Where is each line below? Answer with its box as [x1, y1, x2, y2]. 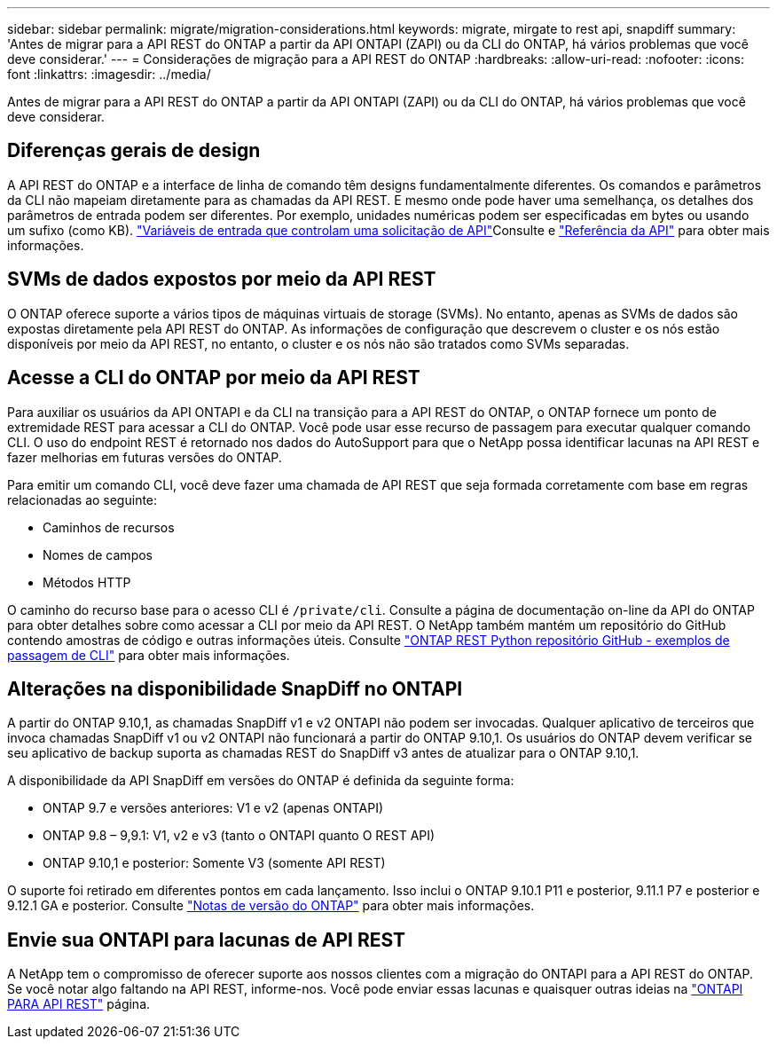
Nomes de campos [43, 547, 153, 562]
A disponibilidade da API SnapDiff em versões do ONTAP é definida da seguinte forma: [7, 773, 514, 789]
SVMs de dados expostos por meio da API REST [7, 268, 436, 291]
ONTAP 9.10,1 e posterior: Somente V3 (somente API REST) [43, 855, 386, 871]
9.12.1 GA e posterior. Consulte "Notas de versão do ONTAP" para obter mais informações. [7, 898, 535, 914]
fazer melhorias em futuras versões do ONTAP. [7, 449, 282, 465]
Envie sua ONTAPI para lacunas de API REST [7, 928, 406, 951]
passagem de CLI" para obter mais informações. [7, 647, 290, 663]
